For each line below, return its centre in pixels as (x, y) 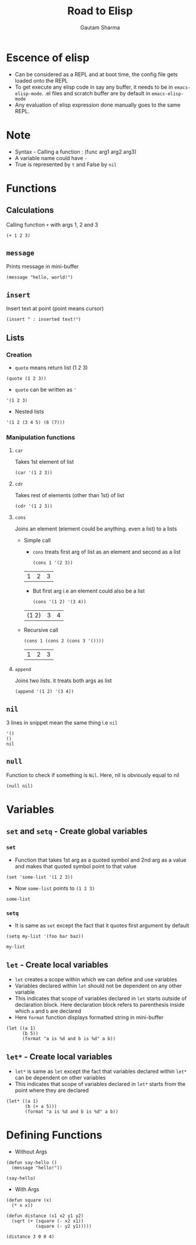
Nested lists (29, 411)
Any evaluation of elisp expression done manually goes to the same (97, 105)
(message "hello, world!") (40, 277)
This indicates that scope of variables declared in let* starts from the (100, 1084)
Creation (19, 354)
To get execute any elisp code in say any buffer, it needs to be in (94, 87)
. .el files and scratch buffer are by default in (96, 93)
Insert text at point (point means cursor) (55, 308)
